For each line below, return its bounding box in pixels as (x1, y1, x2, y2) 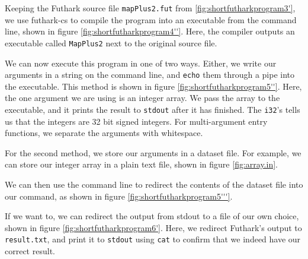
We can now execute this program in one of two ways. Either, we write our (5, 56, 277, 69)
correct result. (5, 245, 55, 257)
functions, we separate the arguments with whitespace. (5, 127, 203, 139)
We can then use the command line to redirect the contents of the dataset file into (5, 178, 303, 190)
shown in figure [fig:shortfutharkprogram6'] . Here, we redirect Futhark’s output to (5, 221, 302, 233)
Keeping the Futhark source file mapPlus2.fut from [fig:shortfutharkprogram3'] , (5, 2, 296, 14)
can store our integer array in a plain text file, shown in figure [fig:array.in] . (5, 158, 278, 170)
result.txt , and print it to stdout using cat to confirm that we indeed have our (5, 233, 301, 245)
